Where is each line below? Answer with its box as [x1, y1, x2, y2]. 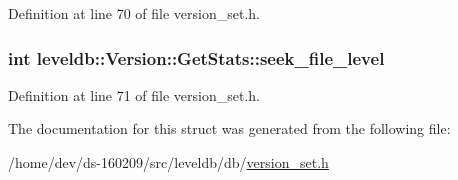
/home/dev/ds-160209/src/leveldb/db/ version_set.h [8, 152, 329, 172]
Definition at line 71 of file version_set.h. [8, 84, 261, 105]
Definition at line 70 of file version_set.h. [8, 3, 261, 23]
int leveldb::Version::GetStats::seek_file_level [8, 45, 385, 70]
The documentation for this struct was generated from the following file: [8, 118, 451, 139]
